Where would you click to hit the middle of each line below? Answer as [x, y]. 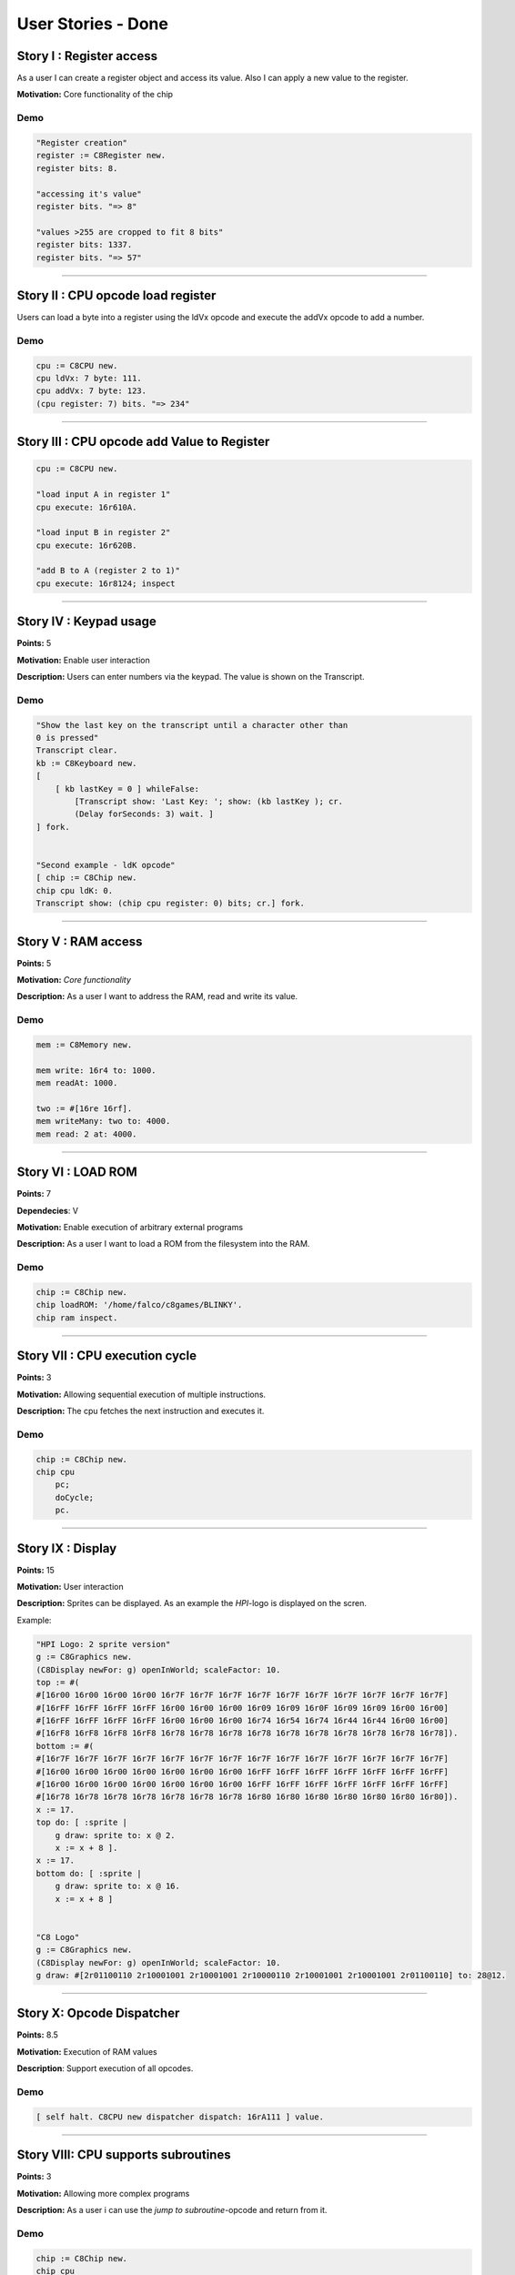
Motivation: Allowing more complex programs [103, 2193]
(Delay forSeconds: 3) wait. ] [144, 814]
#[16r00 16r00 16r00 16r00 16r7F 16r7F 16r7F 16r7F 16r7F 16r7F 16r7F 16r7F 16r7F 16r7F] [242, 1695]
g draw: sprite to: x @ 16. [118, 1886]
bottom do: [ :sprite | [89, 1873]
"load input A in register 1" [103, 495]
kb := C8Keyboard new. [86, 763]
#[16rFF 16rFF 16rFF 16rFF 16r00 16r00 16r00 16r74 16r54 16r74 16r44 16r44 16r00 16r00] [242, 1721]
